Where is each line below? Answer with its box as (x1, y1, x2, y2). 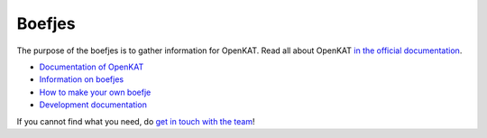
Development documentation (39, 99, 148, 110)
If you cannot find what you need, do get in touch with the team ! (16, 115, 255, 126)
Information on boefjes (39, 74, 124, 85)
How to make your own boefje (39, 87, 152, 97)
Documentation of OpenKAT (39, 61, 144, 72)
